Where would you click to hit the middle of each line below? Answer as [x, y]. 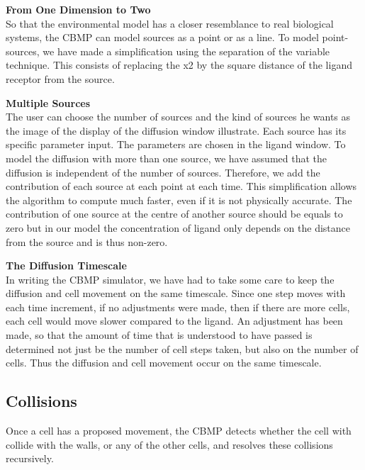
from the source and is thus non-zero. [87, 241]
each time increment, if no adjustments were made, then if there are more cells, [178, 307]
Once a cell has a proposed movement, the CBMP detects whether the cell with [179, 431]
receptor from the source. [60, 78]
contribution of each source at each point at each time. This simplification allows [181, 186]
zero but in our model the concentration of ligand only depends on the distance [178, 227]
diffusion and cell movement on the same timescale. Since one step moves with [176, 293]
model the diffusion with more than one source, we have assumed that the [167, 158]
